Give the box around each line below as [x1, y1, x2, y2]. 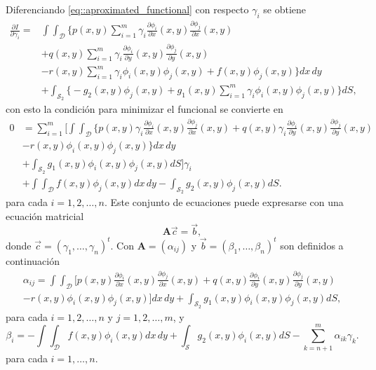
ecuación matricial [6, 208, 84, 223]
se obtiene [263, 2, 307, 16]
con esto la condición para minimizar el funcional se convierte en [6, 102, 283, 116]
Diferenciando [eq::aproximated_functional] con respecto [6, 2, 249, 16]
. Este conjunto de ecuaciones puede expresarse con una [104, 195, 344, 210]
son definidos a [280, 238, 344, 252]
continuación [6, 253, 60, 268]
